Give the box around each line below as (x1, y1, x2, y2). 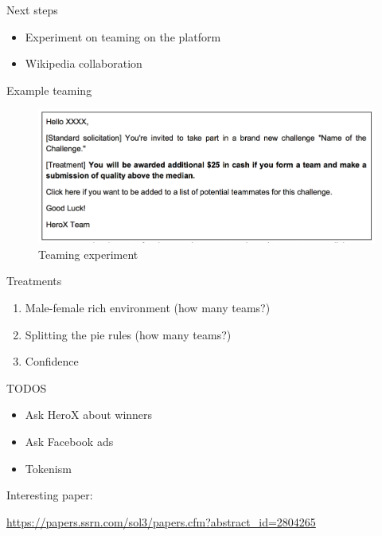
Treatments (6, 272, 62, 289)
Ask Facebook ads (25, 432, 114, 449)
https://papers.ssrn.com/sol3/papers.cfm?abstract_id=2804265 (6, 513, 316, 530)
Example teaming (6, 81, 92, 98)
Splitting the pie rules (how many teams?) (25, 326, 232, 342)
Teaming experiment (38, 245, 138, 262)
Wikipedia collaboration (25, 55, 142, 72)
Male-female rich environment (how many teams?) (25, 299, 271, 315)
